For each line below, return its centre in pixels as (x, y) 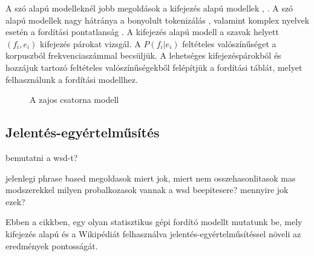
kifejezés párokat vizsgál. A (90, 43)
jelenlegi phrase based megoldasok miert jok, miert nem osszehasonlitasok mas (151, 178)
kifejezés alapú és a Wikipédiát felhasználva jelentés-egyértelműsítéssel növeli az (153, 233)
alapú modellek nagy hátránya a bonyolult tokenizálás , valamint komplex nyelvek (158, 20)
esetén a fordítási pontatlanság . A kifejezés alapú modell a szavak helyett (142, 32)
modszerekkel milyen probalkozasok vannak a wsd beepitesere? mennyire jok (147, 190)
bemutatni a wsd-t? (42, 157)
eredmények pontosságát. (52, 245)
